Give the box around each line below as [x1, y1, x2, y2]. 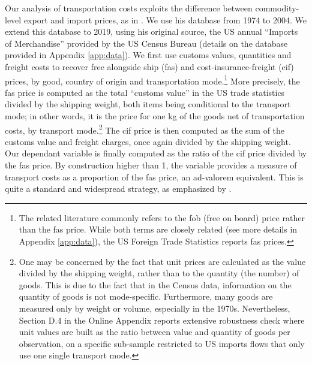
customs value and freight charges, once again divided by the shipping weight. [5, 135, 291, 147]
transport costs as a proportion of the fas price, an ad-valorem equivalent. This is [5, 170, 304, 183]
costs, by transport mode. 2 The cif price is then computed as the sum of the [5, 122, 285, 136]
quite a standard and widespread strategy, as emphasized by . [5, 182, 232, 195]
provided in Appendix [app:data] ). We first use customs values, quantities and [5, 49, 292, 61]
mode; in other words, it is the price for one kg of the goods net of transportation [5, 110, 305, 122]
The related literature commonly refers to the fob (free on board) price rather [19, 211, 305, 224]
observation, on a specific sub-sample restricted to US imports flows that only [19, 337, 305, 349]
